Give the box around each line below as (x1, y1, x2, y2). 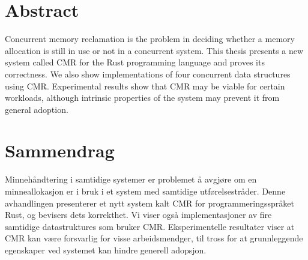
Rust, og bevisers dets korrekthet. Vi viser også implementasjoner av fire (5, 208, 272, 221)
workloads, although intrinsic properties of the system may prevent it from (5, 91, 280, 104)
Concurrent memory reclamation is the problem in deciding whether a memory (5, 32, 295, 45)
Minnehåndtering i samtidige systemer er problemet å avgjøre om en (5, 173, 257, 186)
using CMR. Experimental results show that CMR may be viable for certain (5, 79, 285, 92)
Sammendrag (5, 138, 115, 163)
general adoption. (5, 103, 68, 115)
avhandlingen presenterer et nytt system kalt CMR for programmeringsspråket (5, 196, 294, 209)
